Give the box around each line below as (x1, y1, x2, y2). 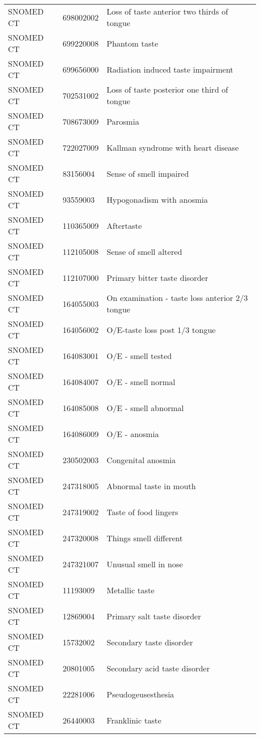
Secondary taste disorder (106, 636, 193, 648)
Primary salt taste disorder (106, 610, 201, 622)
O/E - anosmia (106, 428, 159, 440)
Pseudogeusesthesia (106, 688, 174, 700)
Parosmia (106, 115, 139, 127)
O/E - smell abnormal (106, 402, 184, 414)
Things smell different (106, 532, 183, 544)
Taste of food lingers (106, 506, 178, 518)
